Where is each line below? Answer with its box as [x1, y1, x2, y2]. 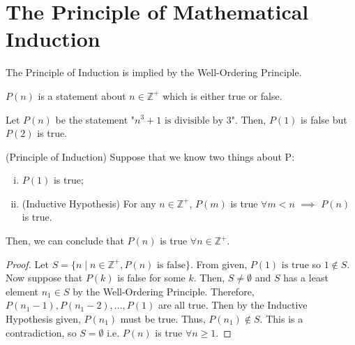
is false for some [117, 270, 186, 285]
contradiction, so [6, 325, 77, 339]
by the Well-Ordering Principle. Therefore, [73, 284, 255, 298]
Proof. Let [6, 256, 49, 271]
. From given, [190, 256, 248, 271]
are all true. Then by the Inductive [158, 298, 308, 312]
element [6, 284, 39, 298]
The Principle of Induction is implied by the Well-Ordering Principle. [6, 65, 302, 80]
